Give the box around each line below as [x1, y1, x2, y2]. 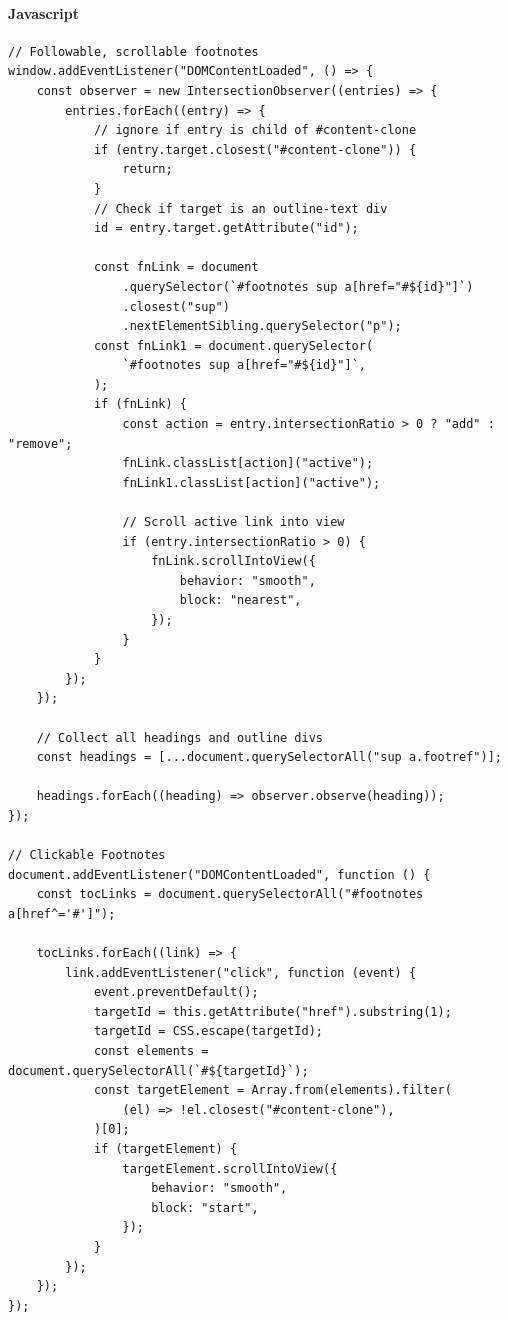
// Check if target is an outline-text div [93, 201, 388, 216]
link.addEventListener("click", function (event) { [65, 965, 417, 980]
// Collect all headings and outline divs [36, 730, 323, 745]
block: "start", [151, 1200, 259, 1215]
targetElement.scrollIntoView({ [122, 1161, 338, 1176]
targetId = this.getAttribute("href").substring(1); [93, 1004, 452, 1019]
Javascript [8, 2, 79, 23]
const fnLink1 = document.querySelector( [93, 338, 374, 353]
